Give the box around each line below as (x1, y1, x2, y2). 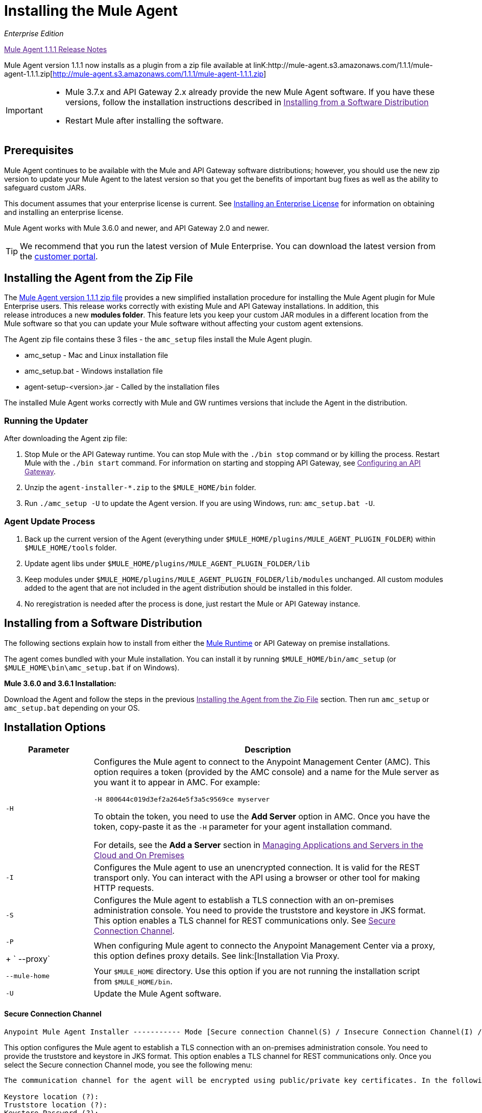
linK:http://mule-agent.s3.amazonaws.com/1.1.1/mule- (253, 60, 433, 69)
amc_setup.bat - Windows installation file (25, 367, 163, 376)
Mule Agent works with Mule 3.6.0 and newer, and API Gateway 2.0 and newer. (4, 223, 270, 232)
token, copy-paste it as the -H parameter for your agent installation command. (93, 821, 392, 832)
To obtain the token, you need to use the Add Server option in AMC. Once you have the (93, 811, 430, 821)
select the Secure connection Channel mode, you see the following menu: (4, 1060, 253, 1069)
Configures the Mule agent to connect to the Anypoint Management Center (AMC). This (93, 756, 430, 767)
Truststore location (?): (4, 1100, 108, 1109)
